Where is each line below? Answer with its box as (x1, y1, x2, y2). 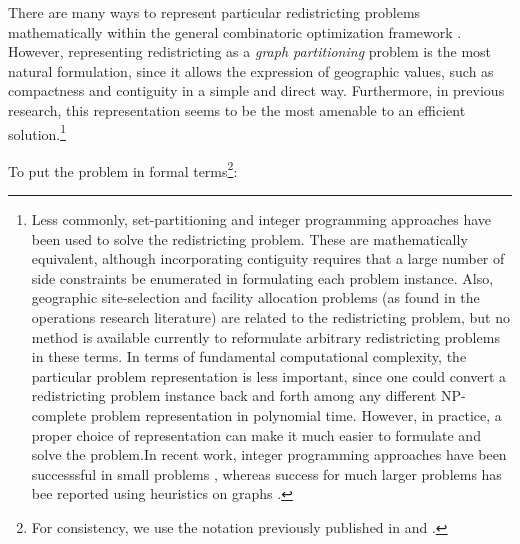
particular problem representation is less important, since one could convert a (31, 365, 507, 386)
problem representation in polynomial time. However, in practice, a (90, 405, 502, 425)
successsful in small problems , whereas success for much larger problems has (31, 463, 502, 484)
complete (31, 405, 87, 425)
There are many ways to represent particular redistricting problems (8, 2, 421, 22)
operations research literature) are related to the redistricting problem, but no (31, 307, 510, 328)
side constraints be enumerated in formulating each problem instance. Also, (31, 267, 494, 288)
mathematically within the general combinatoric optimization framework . (8, 21, 462, 42)
